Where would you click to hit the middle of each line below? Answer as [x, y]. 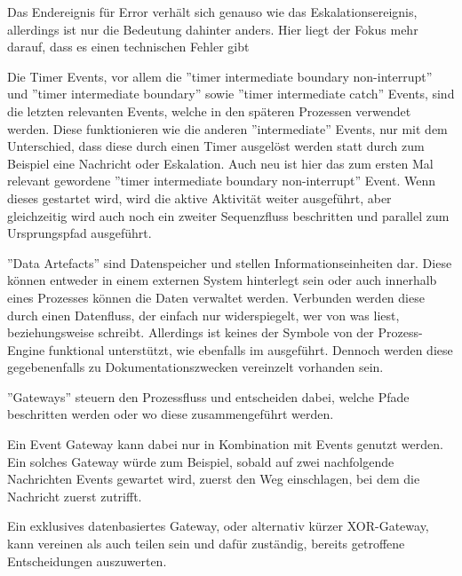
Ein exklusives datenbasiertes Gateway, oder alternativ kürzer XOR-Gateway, [218, 526]
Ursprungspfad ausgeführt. [80, 233]
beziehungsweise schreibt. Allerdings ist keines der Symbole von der [191, 332]
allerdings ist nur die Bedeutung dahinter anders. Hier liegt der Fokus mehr [213, 29]
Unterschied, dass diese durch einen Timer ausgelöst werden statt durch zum [216, 146]
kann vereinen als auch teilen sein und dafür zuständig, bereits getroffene [206, 544]
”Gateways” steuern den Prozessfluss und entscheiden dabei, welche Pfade [208, 396]
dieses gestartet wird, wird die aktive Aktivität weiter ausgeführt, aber [199, 197]
